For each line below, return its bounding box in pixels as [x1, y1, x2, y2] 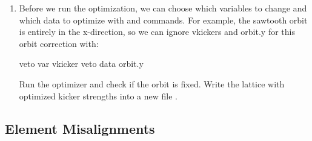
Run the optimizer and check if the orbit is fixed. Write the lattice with [19, 77, 285, 90]
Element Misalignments [5, 119, 155, 137]
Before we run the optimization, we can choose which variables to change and [19, 2, 307, 14]
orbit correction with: [19, 37, 99, 49]
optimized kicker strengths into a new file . [19, 89, 178, 102]
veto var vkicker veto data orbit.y [19, 57, 144, 70]
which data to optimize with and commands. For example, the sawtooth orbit [19, 13, 308, 26]
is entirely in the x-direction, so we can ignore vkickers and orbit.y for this [19, 25, 295, 38]
